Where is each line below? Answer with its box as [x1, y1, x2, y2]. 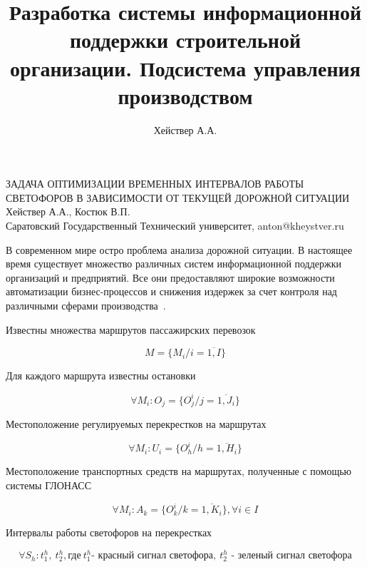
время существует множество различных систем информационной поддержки [6, 256, 342, 271]
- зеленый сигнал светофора [231, 551, 352, 561]
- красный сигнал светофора [91, 551, 213, 561]
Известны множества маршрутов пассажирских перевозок [6, 322, 256, 337]
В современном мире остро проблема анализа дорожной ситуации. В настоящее [6, 242, 353, 257]
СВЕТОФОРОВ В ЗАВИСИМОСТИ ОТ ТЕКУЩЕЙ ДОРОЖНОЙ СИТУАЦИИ [6, 190, 350, 205]
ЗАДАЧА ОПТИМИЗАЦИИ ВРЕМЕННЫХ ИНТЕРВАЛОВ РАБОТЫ [6, 176, 304, 191]
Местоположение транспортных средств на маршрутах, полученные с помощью [6, 464, 352, 479]
